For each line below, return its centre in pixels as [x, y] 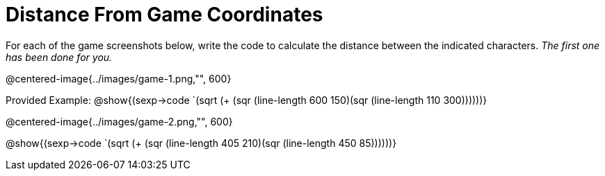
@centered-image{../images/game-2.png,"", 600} [119, 121]
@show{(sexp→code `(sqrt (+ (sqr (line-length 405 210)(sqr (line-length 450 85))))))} [201, 143]
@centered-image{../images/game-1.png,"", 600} [119, 78]
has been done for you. [59, 57]
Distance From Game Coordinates [164, 15]
